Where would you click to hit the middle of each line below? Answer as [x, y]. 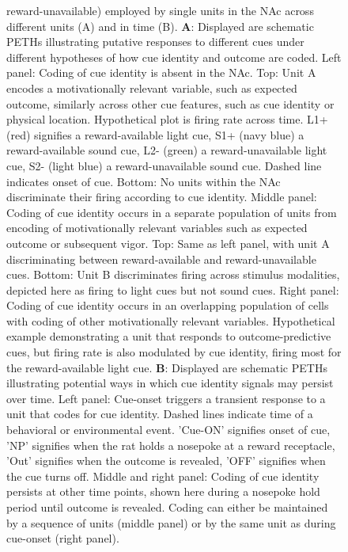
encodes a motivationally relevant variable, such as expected [152, 88]
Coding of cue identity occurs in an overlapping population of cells [168, 305]
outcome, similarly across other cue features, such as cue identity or [170, 103]
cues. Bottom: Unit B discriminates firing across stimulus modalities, [173, 274]
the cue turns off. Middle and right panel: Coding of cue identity [163, 476]
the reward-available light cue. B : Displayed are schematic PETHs [167, 367]
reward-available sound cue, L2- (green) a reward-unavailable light [167, 150]
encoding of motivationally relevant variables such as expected [157, 228]
